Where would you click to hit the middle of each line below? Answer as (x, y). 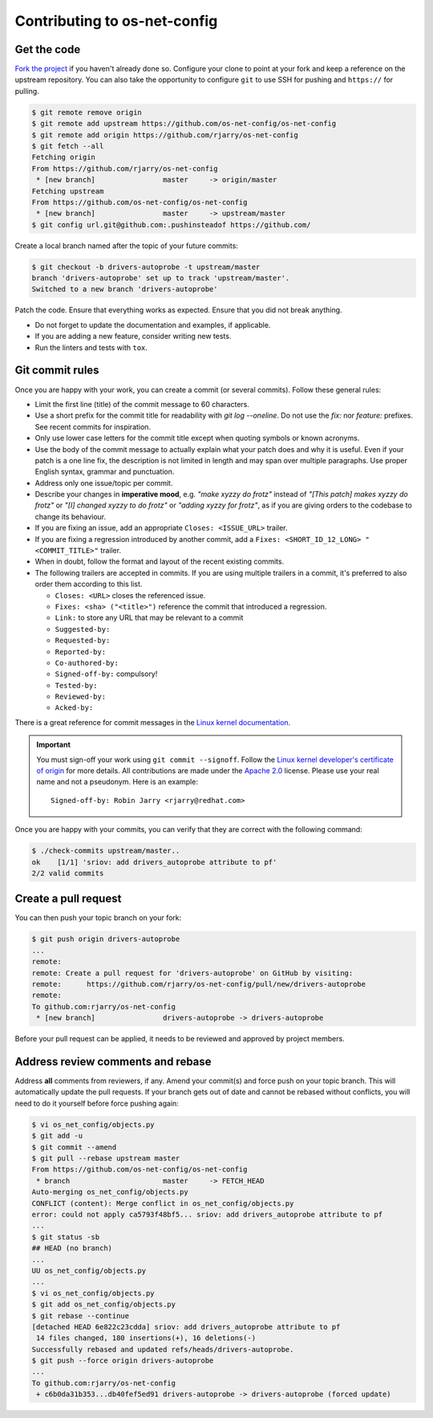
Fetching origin (64, 157)
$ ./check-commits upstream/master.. (106, 851)
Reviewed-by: (81, 697)
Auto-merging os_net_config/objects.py (110, 1192)
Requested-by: (83, 641)
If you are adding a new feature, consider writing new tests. (133, 336)
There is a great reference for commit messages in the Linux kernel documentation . (153, 722)
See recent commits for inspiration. (93, 426)
